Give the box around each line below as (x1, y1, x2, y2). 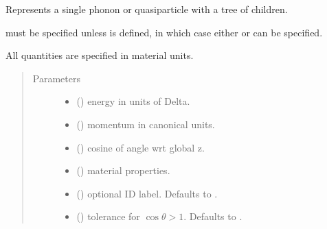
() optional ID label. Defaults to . (76, 186, 218, 200)
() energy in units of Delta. (76, 94, 190, 108)
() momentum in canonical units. (76, 117, 215, 131)
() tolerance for (76, 209, 140, 224)
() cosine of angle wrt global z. (76, 140, 205, 154)
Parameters (32, 71, 80, 85)
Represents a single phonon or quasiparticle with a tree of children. (5, 2, 288, 16)
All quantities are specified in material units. (5, 48, 194, 62)
